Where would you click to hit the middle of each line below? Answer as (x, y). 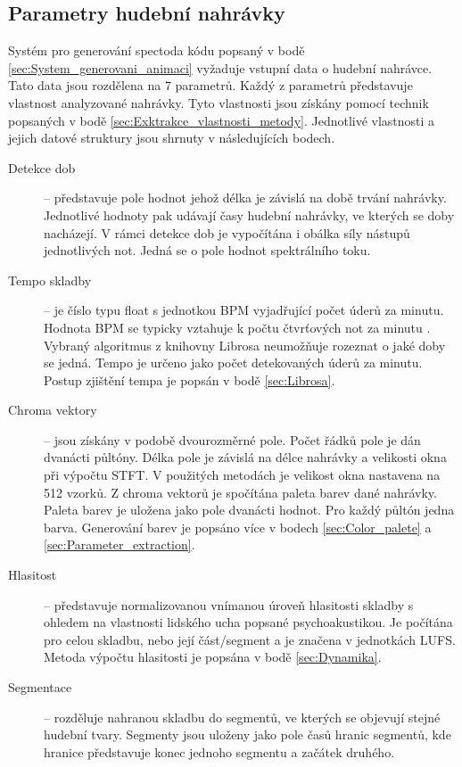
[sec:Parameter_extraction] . (120, 544)
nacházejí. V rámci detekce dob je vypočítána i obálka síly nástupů (227, 232)
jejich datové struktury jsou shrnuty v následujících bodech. (172, 138)
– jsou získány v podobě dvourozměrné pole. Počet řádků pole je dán (232, 439)
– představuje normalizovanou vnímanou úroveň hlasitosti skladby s (229, 604)
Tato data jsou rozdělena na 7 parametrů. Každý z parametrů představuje (210, 85)
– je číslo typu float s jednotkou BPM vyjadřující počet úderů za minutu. (244, 310)
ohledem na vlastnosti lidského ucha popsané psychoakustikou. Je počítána (248, 622)
